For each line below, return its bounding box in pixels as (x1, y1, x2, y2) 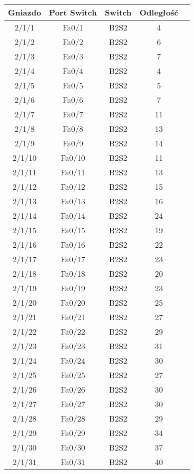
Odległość (139, 6, 179, 18)
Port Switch (49, 6, 97, 18)
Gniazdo (8, 6, 41, 18)
